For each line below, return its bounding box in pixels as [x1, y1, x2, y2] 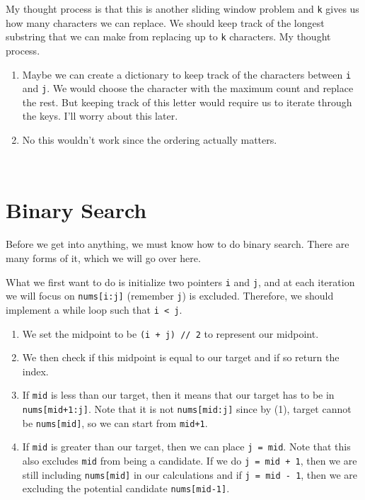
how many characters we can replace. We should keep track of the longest [6, 15, 325, 30]
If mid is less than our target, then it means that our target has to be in [22, 387, 335, 402]
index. [22, 363, 49, 378]
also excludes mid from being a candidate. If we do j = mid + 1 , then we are [22, 453, 357, 467]
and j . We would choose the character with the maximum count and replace [22, 81, 354, 96]
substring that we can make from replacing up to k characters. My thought [6, 29, 331, 44]
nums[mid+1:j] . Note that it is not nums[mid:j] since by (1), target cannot [22, 402, 352, 416]
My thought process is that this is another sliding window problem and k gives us [6, 1, 359, 16]
